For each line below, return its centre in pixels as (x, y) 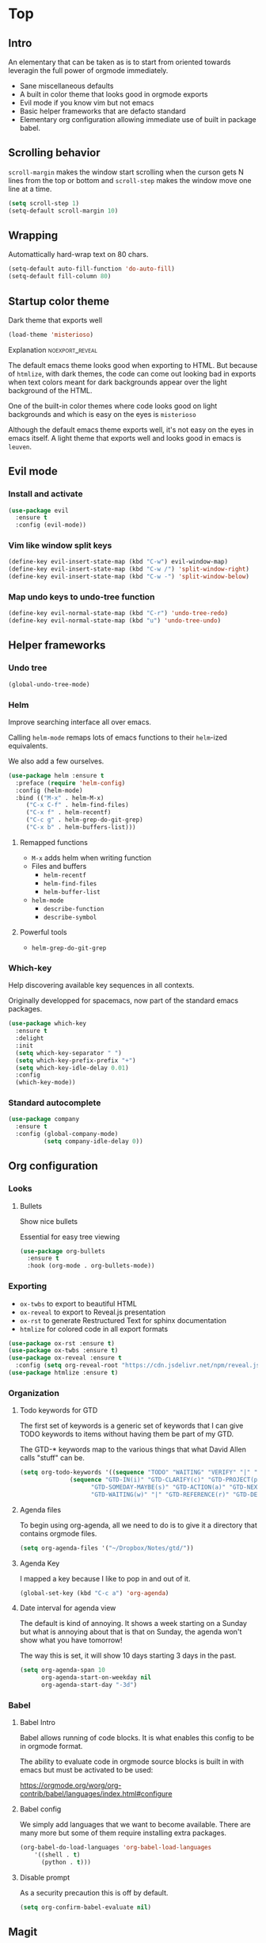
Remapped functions (54, 842)
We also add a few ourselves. (56, 761)
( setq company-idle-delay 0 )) (93, 1142)
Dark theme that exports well (55, 320)
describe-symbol (70, 917)
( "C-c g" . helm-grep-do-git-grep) (85, 820)
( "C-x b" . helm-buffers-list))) (81, 828)
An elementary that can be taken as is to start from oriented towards (120, 62)
